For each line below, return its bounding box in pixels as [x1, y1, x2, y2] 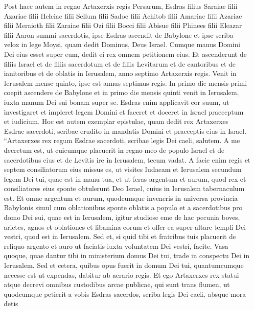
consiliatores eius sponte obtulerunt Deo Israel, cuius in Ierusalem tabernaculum [4, 183, 245, 193]
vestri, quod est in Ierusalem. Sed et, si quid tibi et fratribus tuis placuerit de [4, 231, 236, 241]
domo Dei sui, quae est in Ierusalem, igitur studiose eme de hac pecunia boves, [4, 212, 240, 222]
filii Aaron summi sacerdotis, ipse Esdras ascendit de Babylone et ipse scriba [4, 29, 233, 40]
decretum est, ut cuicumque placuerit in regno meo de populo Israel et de [4, 144, 225, 155]
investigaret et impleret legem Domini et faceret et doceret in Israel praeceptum [4, 106, 244, 117]
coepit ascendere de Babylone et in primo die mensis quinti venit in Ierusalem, [4, 87, 239, 97]
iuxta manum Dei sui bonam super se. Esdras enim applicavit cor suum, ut [4, 96, 230, 107]
